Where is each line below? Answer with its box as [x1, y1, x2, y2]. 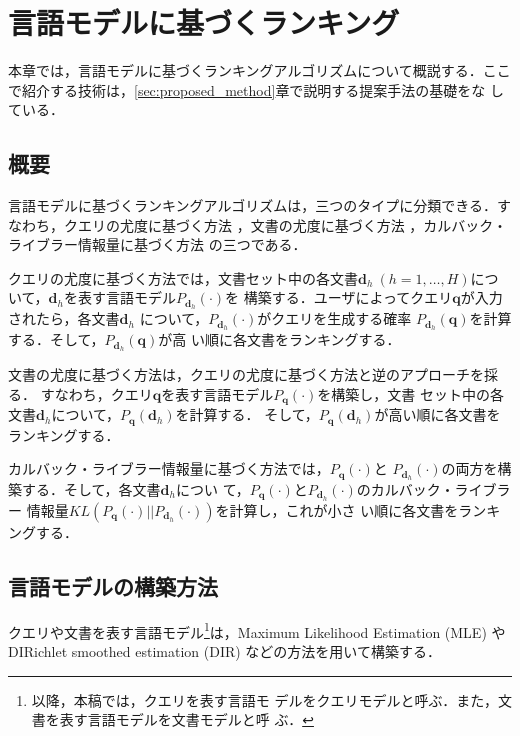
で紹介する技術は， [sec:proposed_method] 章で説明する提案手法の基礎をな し [8, 79, 505, 100]
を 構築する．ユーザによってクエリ [225, 287, 453, 308]
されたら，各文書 [8, 308, 120, 329]
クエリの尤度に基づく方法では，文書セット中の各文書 [8, 267, 358, 288]
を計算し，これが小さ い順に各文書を [215, 499, 459, 520]
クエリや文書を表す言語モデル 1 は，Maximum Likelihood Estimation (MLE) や [8, 618, 506, 642]
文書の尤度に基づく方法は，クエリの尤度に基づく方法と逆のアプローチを [8, 364, 484, 385]
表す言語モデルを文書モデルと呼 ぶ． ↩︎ [59, 709, 314, 730]
